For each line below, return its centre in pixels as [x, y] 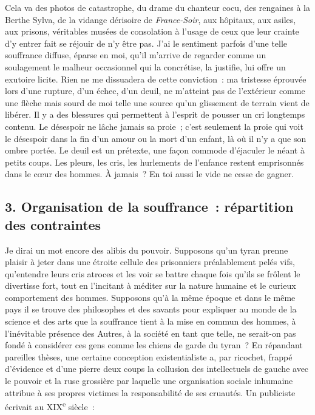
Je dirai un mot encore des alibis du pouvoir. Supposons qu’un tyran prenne [147, 250]
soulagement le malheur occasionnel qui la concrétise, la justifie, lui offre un [145, 66]
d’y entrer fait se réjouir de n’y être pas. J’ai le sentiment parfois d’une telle [146, 43]
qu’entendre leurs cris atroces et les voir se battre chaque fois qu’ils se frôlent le [153, 273]
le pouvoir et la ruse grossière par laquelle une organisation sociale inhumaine [149, 381]
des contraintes [53, 224]
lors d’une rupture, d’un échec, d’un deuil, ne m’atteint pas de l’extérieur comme [155, 91]
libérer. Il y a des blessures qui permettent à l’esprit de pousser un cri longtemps [155, 114]
